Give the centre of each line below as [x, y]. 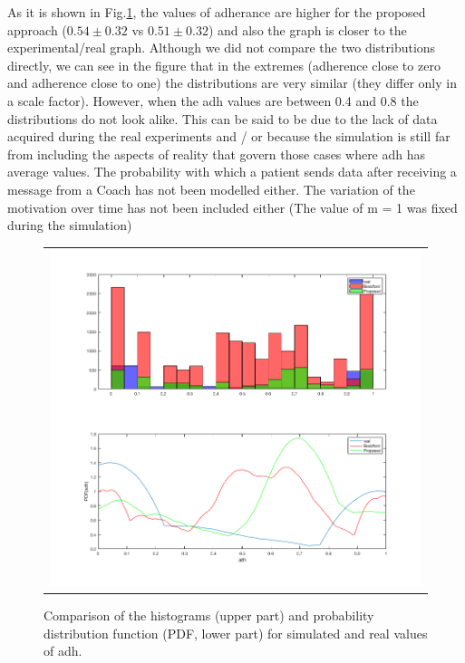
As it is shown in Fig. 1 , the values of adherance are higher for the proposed [217, 12]
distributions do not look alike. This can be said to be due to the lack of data [223, 118]
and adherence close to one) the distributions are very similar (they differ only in [232, 83]
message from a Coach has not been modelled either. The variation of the [211, 189]
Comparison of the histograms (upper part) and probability [209, 615]
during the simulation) [70, 225]
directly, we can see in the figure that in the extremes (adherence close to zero [224, 65]
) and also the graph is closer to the [307, 29]
